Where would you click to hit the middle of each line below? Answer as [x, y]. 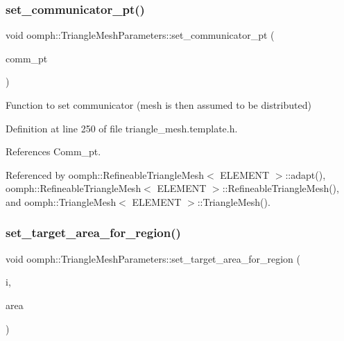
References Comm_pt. [53, 151]
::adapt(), [306, 174]
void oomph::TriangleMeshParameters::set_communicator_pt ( [140, 35]
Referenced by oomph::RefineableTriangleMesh [105, 174]
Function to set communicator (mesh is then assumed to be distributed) [158, 105]
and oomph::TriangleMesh [61, 201]
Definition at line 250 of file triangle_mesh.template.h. [122, 128]
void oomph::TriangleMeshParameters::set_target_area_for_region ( [153, 258]
